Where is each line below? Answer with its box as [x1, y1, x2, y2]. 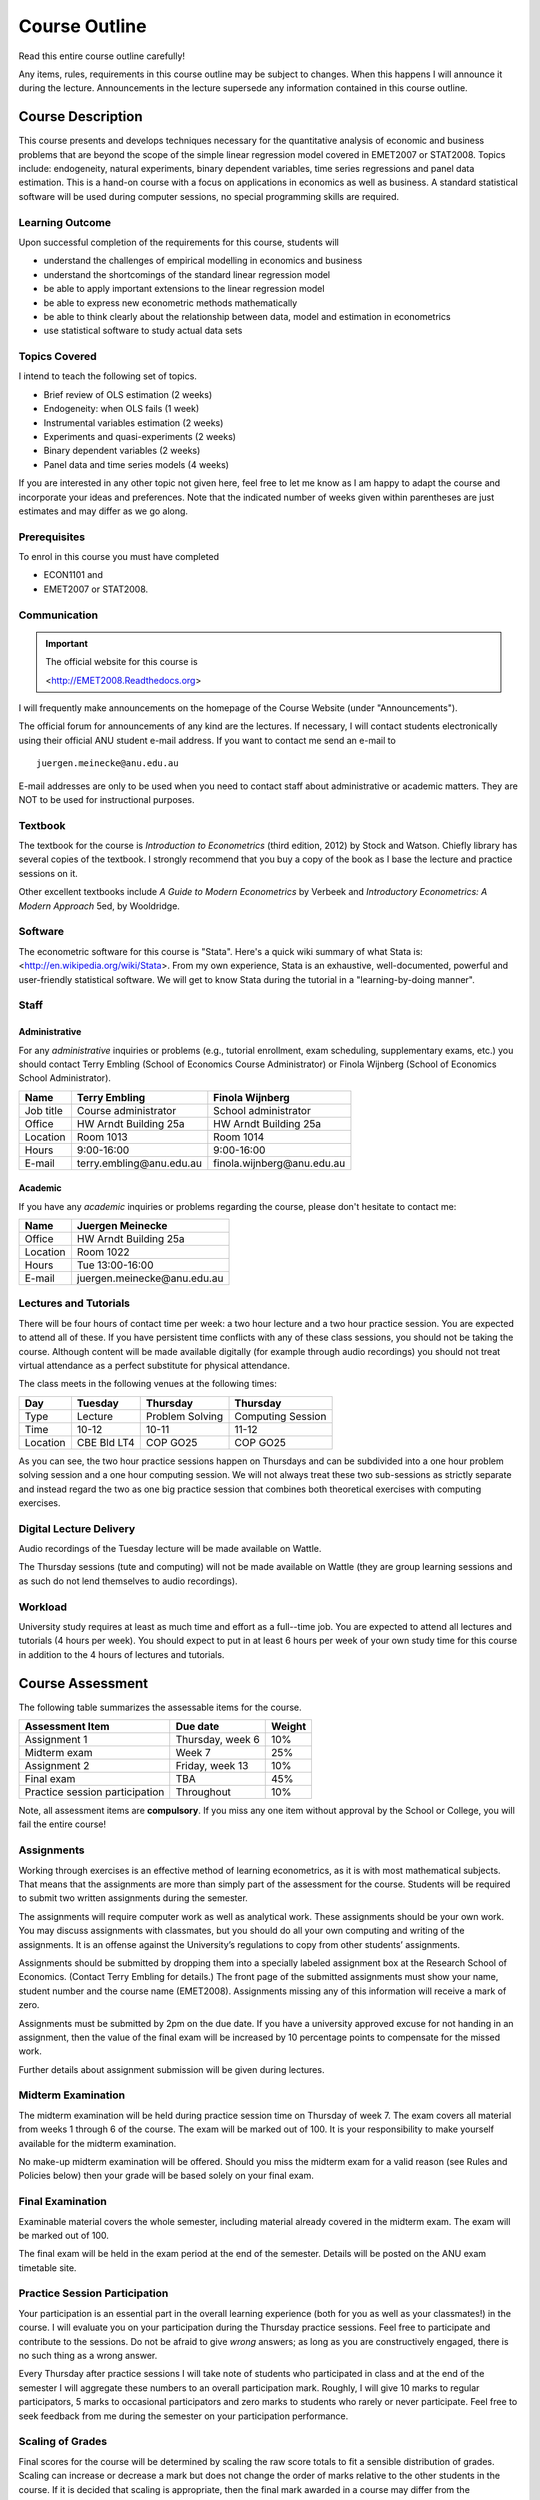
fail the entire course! [18, 1818, 107, 1830]
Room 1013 [76, 1130, 129, 1144]
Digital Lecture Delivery [18, 1521, 136, 1535]
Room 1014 [213, 1130, 265, 1144]
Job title [24, 1103, 64, 1117]
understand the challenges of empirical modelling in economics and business [43, 255, 363, 267]
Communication [18, 608, 99, 622]
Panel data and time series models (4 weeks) [43, 458, 230, 470]
